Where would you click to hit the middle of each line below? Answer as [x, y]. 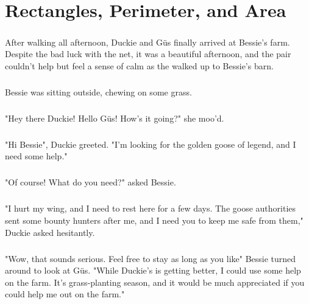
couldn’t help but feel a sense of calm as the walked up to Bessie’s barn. [139, 65]
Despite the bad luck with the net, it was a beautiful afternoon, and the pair [148, 54]
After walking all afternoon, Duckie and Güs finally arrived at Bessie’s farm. [147, 42]
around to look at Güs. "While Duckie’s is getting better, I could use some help [153, 270]
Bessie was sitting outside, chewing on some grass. [98, 92]
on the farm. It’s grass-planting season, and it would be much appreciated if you [155, 282]
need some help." [36, 156]
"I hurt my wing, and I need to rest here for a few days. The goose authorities [151, 208]
